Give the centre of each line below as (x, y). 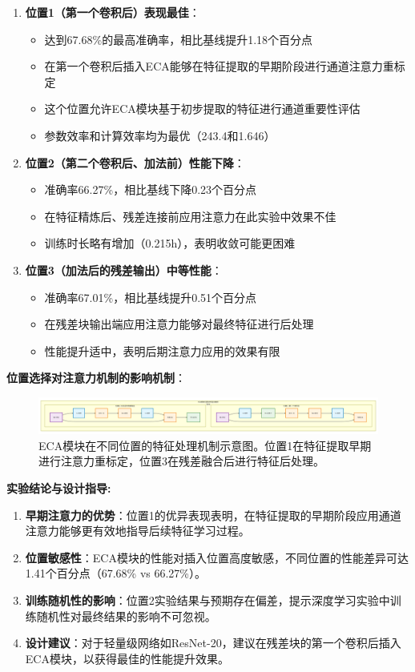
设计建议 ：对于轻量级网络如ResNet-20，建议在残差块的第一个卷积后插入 (213, 643)
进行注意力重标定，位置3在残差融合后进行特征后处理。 (181, 461)
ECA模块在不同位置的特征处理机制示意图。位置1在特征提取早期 (205, 445)
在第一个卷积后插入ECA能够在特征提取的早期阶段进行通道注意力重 (219, 66)
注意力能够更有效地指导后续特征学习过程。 (137, 531)
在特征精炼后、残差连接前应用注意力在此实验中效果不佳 (190, 216)
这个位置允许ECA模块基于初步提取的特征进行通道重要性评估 (202, 109)
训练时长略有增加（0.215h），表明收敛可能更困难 (170, 243)
